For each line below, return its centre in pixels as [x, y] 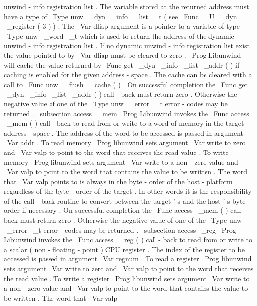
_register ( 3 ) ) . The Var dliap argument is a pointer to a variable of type [124, 26]
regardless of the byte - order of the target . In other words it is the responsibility [128, 191]
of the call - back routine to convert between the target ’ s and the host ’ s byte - [127, 200]
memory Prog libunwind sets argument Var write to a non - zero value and [121, 162]
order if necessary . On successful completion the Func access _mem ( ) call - [125, 210]
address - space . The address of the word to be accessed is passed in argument [124, 132]
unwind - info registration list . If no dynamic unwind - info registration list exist [127, 45]
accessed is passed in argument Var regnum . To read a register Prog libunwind [128, 259]
